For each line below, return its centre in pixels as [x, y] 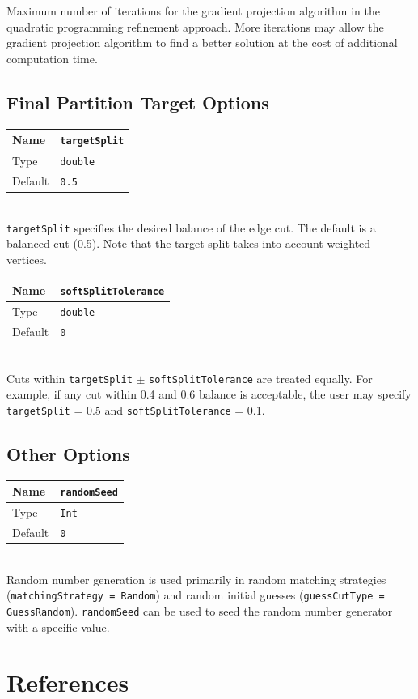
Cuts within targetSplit [70, 378]
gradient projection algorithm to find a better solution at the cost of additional [202, 43]
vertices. [27, 259]
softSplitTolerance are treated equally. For [261, 378]
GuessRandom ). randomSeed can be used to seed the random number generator [200, 610]
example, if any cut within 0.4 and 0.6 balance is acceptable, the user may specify [209, 394]
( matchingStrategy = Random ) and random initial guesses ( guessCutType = [196, 595]
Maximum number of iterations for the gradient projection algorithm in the [193, 11]
